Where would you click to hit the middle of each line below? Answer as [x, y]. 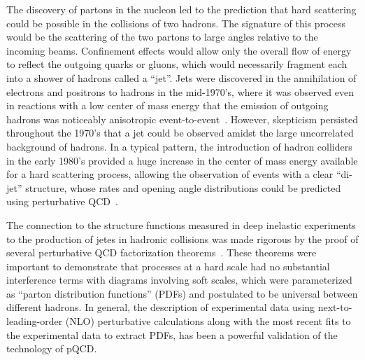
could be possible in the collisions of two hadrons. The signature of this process [176, 23]
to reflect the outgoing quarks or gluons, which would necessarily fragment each [177, 64]
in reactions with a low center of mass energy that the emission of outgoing [167, 105]
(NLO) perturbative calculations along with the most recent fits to [208, 321]
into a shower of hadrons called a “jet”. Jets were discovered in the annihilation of [181, 77]
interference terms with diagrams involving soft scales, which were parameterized [179, 280]
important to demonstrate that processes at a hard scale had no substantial [168, 266]
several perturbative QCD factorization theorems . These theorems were [162, 252]
